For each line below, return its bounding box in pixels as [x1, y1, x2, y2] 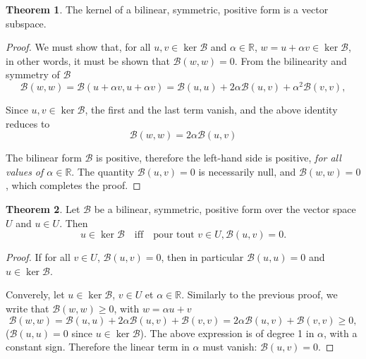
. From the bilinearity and [234, 53, 347, 68]
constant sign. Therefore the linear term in [6, 339, 190, 354]
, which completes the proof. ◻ [6, 178, 141, 193]
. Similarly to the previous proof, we [181, 287, 338, 302]
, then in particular [161, 250, 244, 264]
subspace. [6, 16, 47, 30]
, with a [324, 325, 358, 340]
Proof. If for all [6, 250, 71, 264]
